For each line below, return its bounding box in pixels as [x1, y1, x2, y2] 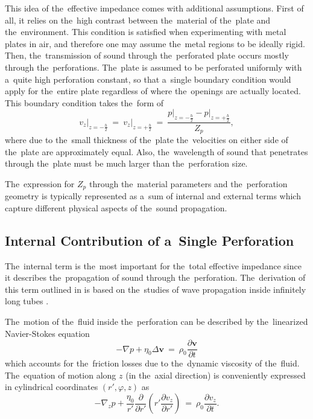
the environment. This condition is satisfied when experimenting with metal [5, 25, 286, 38]
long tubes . [5, 295, 49, 307]
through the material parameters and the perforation [89, 177, 288, 190]
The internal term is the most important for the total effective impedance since [5, 259, 302, 272]
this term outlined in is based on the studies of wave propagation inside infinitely [5, 283, 306, 295]
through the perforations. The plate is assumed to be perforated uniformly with [5, 60, 302, 73]
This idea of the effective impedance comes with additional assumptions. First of [5, 2, 304, 14]
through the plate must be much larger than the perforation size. [5, 157, 248, 170]
